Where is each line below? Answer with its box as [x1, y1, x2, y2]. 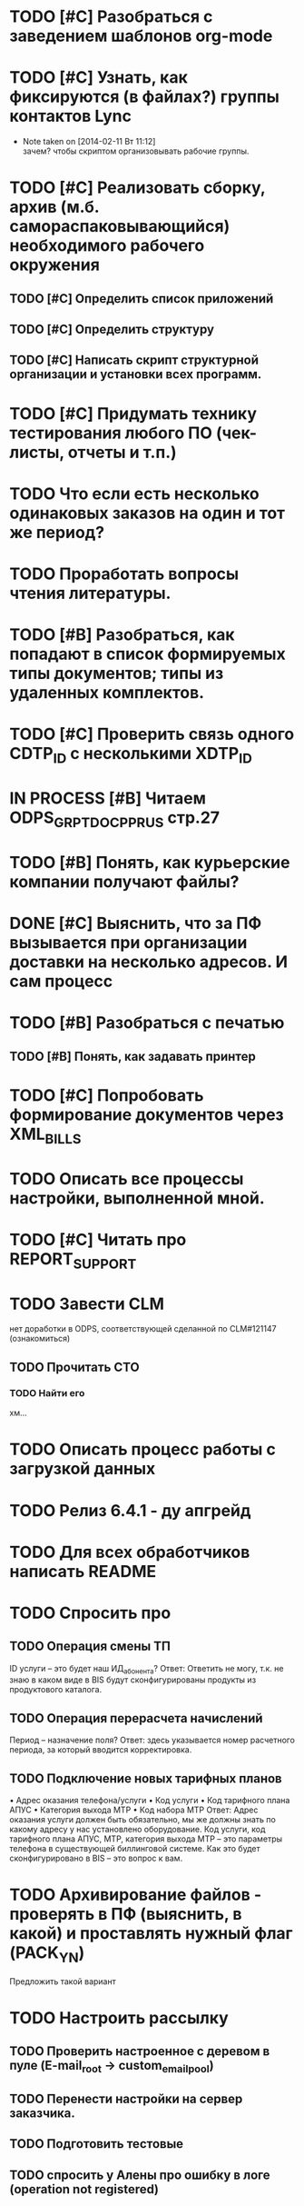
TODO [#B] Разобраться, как [9, 624, 235, 645]
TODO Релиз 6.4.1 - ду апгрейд [9, 1500, 251, 1521]
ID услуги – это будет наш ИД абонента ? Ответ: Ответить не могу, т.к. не [9, 1662, 284, 1676]
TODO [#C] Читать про [9, 1229, 187, 1250]
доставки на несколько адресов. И [9, 952, 289, 973]
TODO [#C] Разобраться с [9, 6, 213, 27]
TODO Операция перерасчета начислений [9, 1711, 263, 1726]
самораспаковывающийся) [9, 216, 230, 237]
